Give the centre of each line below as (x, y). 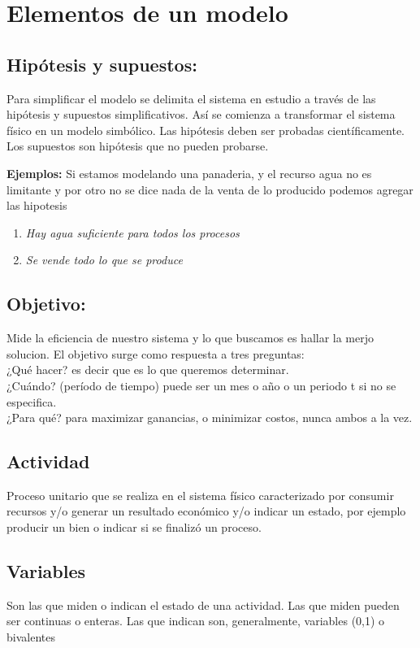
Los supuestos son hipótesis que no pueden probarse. (138, 146)
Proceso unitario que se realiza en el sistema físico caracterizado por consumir (200, 495)
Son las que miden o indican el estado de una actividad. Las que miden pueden (203, 605)
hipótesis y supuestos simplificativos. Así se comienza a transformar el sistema (201, 114)
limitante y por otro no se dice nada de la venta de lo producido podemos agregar (210, 189)
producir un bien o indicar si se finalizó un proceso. (134, 527)
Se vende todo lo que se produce (104, 260)
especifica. (32, 401)
